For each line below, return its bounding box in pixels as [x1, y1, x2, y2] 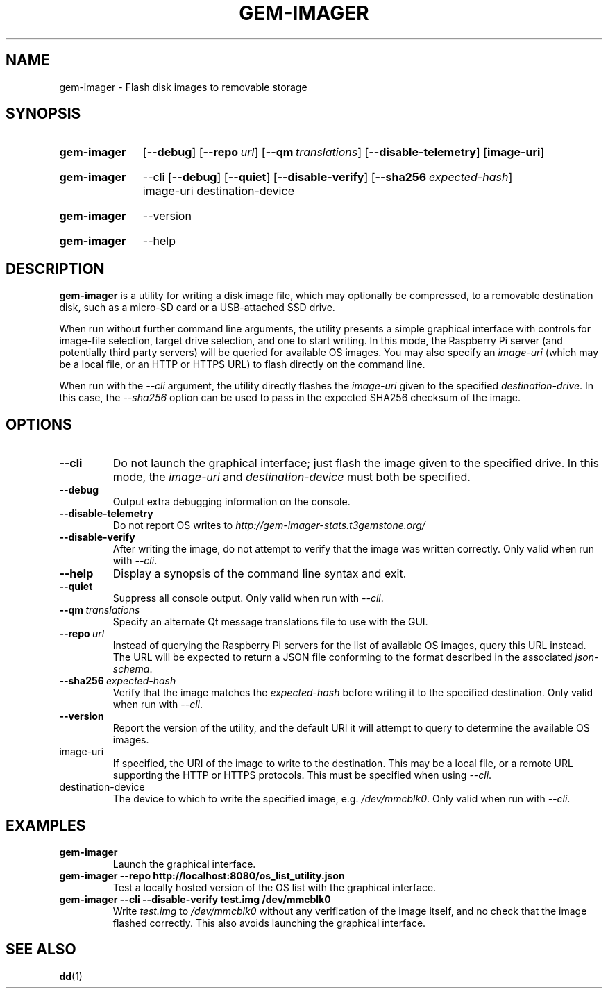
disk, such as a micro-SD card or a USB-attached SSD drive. [59, 301, 335, 314]
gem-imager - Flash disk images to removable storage [59, 81, 307, 93]
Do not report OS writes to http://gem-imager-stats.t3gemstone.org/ [112, 519, 425, 532]
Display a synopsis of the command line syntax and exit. [112, 566, 407, 581]
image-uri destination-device [142, 184, 294, 199]
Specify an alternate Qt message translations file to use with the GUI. [112, 616, 428, 628]
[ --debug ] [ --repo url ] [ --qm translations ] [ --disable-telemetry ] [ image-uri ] [142, 145, 545, 160]
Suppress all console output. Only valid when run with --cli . [112, 592, 384, 605]
